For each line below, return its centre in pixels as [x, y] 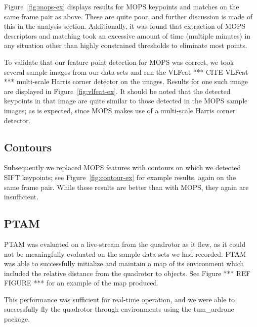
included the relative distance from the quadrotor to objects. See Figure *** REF [127, 273]
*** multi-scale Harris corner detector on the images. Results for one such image [126, 81]
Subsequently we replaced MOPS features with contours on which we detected [123, 167]
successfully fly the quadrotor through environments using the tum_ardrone [119, 309]
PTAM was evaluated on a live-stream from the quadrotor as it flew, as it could [125, 244]
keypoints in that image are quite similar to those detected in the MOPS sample [126, 101]
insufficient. [21, 197]
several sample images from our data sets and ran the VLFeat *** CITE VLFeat [126, 71]
